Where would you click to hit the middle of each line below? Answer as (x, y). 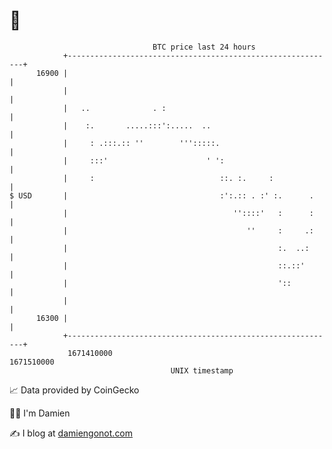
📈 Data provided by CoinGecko (74, 390)
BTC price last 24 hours (204, 47)
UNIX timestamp (202, 370)
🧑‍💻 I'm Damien (40, 413)
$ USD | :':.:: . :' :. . (161, 195)
